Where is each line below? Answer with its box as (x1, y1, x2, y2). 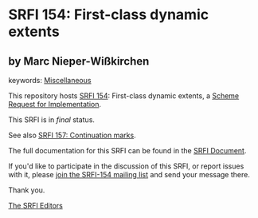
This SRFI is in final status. (8, 115, 96, 125)
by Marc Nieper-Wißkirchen (8, 54, 150, 68)
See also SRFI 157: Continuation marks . (8, 130, 137, 140)
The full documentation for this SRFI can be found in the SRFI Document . (8, 146, 247, 155)
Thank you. (8, 185, 45, 195)
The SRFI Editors (8, 201, 64, 210)
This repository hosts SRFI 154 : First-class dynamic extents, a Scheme (8, 91, 240, 101)
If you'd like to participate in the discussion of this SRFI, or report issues (8, 161, 244, 171)
